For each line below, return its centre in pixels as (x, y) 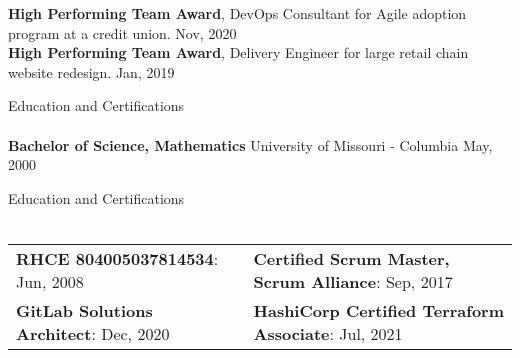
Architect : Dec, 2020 (93, 333)
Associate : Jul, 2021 (328, 333)
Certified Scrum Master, (351, 258)
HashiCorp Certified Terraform (379, 310)
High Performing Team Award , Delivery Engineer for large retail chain (238, 52)
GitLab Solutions (84, 310)
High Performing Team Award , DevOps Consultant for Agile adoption (237, 13)
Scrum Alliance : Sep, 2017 (353, 281)
